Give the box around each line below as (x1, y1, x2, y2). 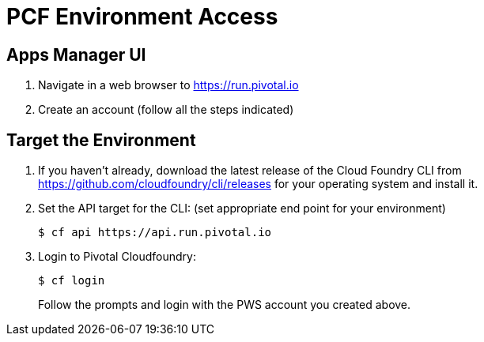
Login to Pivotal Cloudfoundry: (38, 250, 196, 264)
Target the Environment (6, 130, 196, 150)
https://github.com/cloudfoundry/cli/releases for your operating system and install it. (38, 177, 478, 191)
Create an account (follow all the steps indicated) (38, 103, 294, 117)
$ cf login (38, 274, 105, 288)
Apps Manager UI (6, 44, 146, 65)
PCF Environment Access (6, 3, 278, 30)
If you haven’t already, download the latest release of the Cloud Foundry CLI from (38, 163, 462, 178)
